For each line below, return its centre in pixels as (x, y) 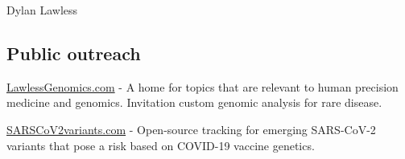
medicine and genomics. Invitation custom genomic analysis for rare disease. (194, 102)
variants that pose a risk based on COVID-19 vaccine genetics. (161, 145)
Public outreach (74, 53)
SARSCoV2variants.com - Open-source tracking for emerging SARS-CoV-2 (191, 129)
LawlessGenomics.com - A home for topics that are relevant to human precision (202, 86)
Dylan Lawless (42, 10)
